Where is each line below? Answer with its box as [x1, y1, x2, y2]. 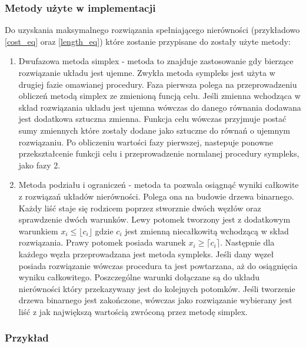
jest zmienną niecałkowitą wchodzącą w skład [125, 224, 289, 237]
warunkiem [18, 224, 58, 237]
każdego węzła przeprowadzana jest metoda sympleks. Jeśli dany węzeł [18, 247, 274, 260]
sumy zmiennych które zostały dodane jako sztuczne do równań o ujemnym [18, 124, 290, 136]
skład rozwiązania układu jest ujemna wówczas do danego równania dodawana [18, 101, 301, 113]
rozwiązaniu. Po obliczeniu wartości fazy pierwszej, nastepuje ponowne [18, 135, 274, 148]
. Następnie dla [219, 236, 275, 248]
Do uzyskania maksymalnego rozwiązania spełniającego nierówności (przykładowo [5, 24, 300, 36]
